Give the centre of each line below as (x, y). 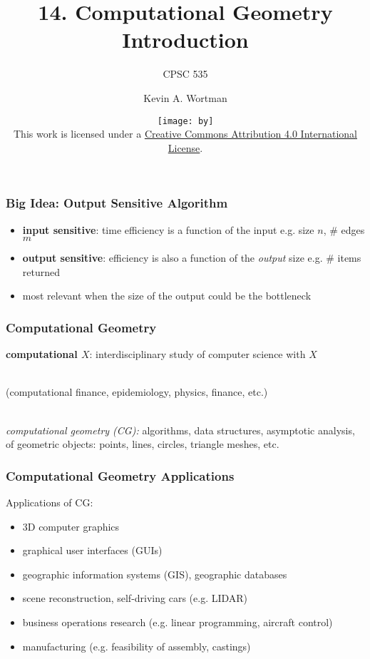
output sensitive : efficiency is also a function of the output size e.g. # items (192, 258)
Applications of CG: (50, 502)
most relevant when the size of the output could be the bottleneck (167, 296)
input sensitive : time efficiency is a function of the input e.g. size (168, 229)
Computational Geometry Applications (120, 475)
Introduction (185, 40)
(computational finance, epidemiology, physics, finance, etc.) (137, 392)
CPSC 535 (185, 74)
